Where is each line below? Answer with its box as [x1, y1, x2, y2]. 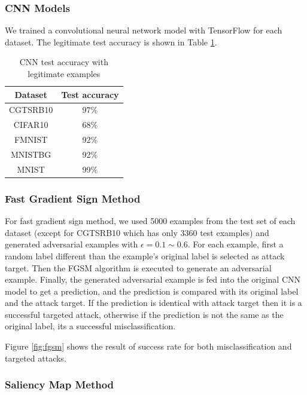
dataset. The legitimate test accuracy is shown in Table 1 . [5, 35, 217, 48]
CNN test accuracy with [19, 56, 108, 68]
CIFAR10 [13, 118, 48, 131]
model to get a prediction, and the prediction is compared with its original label [5, 284, 299, 297]
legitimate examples [28, 68, 101, 79]
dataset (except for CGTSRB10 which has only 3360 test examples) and [5, 226, 269, 238]
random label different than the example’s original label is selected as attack [5, 249, 285, 262]
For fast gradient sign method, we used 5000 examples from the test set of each [5, 215, 296, 227]
